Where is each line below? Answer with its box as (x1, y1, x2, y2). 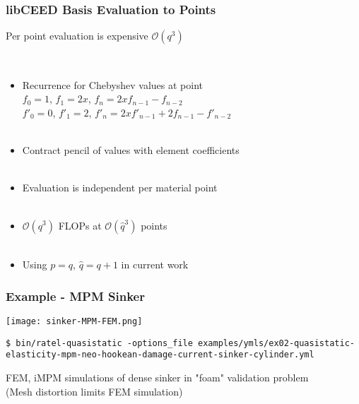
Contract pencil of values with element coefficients (22, 143, 240, 158)
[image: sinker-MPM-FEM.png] (6, 316, 143, 326)
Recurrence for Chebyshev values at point (22, 77, 203, 92)
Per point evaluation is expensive (6, 28, 148, 43)
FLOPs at (58, 218, 102, 232)
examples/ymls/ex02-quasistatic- (198, 338, 355, 348)
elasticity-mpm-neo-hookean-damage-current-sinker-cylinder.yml (6, 350, 314, 360)
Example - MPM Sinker (6, 287, 145, 304)
